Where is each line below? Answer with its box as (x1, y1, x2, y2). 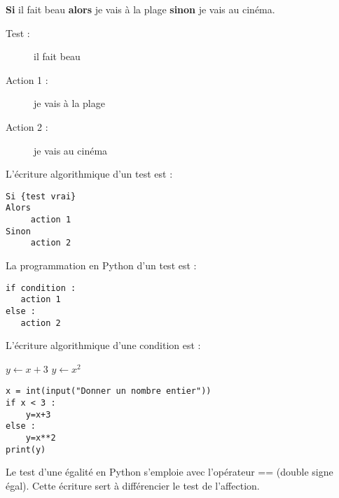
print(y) (6, 444, 46, 455)
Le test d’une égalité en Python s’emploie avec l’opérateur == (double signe (6, 464, 333, 479)
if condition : (6, 283, 76, 293)
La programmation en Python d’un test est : (6, 258, 197, 273)
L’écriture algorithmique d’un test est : (6, 166, 173, 181)
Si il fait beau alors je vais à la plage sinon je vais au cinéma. (6, 2, 275, 16)
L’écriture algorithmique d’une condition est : (6, 338, 201, 353)
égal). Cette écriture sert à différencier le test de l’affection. (6, 478, 260, 492)
